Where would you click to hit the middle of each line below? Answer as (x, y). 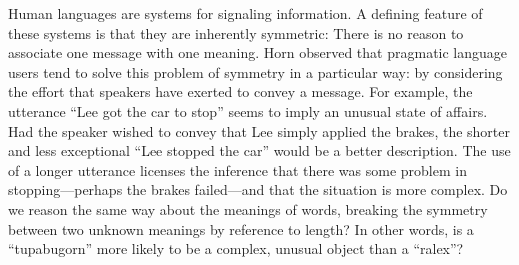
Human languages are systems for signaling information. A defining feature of (245, 13)
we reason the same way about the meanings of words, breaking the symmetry (248, 208)
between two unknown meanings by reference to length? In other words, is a (241, 228)
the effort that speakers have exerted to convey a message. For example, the (240, 91)
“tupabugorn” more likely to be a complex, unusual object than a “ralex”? (236, 248)
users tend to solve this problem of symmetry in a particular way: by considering (255, 71)
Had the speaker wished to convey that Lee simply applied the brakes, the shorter (259, 130)
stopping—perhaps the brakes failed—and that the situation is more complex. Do (258, 189)
